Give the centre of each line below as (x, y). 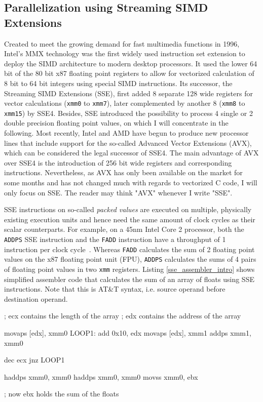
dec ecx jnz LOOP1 (34, 360)
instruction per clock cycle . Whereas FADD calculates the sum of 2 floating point (129, 249)
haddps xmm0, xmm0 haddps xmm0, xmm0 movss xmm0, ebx (101, 376)
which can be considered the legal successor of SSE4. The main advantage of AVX (131, 153)
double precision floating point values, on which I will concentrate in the (116, 123)
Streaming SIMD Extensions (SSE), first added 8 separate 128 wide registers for (128, 93)
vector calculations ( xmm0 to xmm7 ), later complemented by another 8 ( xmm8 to (125, 103)
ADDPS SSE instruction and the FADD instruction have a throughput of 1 (115, 239)
